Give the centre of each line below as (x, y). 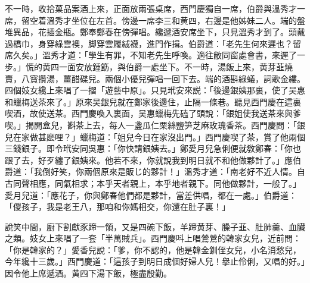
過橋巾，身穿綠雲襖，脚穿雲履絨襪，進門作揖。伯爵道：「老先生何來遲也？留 (153, 43)
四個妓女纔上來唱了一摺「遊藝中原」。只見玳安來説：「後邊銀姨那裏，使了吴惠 (155, 90)
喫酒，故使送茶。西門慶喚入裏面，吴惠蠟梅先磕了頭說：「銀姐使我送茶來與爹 (153, 113)
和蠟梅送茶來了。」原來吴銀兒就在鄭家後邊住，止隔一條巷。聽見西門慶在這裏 (153, 101)
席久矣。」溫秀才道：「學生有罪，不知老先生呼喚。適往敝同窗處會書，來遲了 (151, 55)
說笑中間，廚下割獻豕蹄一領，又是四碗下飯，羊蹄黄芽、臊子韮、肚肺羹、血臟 (155, 226)
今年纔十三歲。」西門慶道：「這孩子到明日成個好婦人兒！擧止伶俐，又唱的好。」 (155, 261)
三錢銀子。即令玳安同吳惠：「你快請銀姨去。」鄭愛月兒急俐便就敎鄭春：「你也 (153, 148)
